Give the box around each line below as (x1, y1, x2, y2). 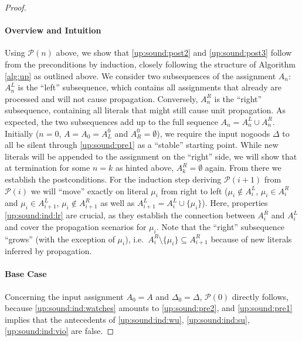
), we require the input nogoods (157, 127, 270, 139)
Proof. (5, 1, 26, 13)
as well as (100, 197, 135, 209)
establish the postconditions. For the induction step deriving (5, 173, 222, 185)
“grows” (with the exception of (5, 232, 115, 245)
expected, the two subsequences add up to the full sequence (5, 115, 218, 127)
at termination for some (5, 161, 90, 174)
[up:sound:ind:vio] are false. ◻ (5, 325, 114, 337)
